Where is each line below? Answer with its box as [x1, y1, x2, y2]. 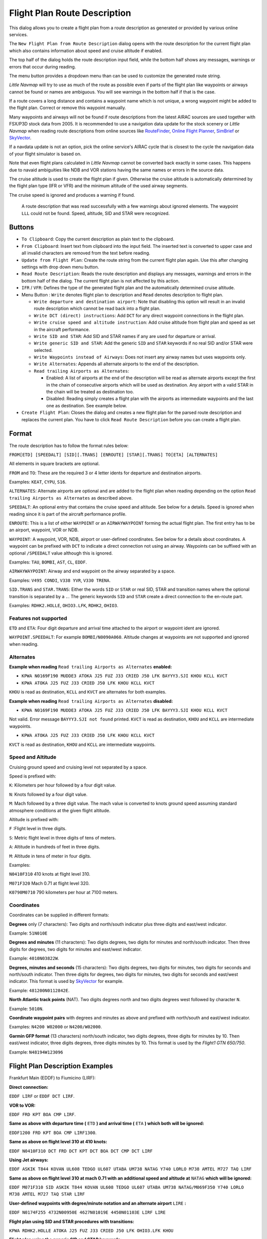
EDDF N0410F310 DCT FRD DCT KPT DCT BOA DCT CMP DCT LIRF [9, 1148, 153, 1154]
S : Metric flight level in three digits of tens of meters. [9, 835, 116, 841]
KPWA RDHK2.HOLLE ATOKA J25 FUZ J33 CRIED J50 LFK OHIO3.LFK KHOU [9, 1228, 174, 1234]
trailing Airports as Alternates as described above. [9, 495, 133, 501]
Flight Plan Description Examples [9, 1062, 113, 1070]
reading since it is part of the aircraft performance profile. [9, 511, 127, 517]
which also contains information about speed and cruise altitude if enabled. [9, 48, 163, 54]
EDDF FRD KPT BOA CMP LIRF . [9, 1111, 76, 1117]
